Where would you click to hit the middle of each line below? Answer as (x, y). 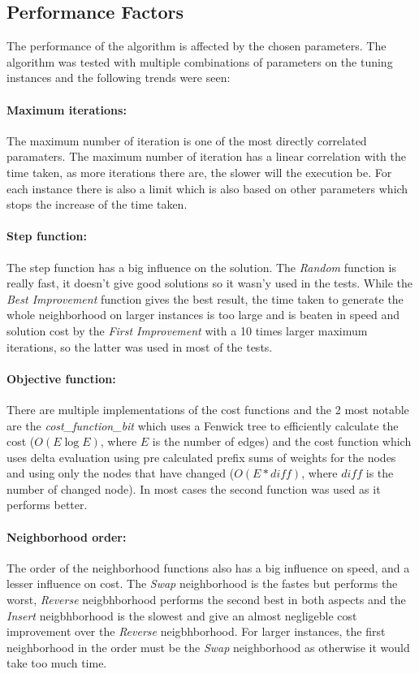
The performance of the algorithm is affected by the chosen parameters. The (197, 46)
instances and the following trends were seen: (119, 78)
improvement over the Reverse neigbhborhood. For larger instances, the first (196, 631)
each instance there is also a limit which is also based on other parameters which (207, 188)
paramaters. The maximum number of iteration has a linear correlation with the (206, 156)
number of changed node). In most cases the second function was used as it (194, 488)
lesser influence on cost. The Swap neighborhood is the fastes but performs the (202, 583)
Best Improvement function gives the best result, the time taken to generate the (205, 298)
